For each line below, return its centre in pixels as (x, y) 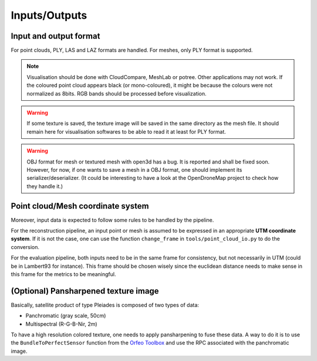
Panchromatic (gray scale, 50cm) (66, 316)
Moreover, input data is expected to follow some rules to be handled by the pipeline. (112, 220)
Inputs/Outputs (49, 15)
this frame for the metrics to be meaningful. (63, 274)
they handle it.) (45, 186)
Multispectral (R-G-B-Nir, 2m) (61, 324)
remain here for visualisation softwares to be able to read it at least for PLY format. (126, 131)
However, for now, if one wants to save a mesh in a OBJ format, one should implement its (134, 169)
